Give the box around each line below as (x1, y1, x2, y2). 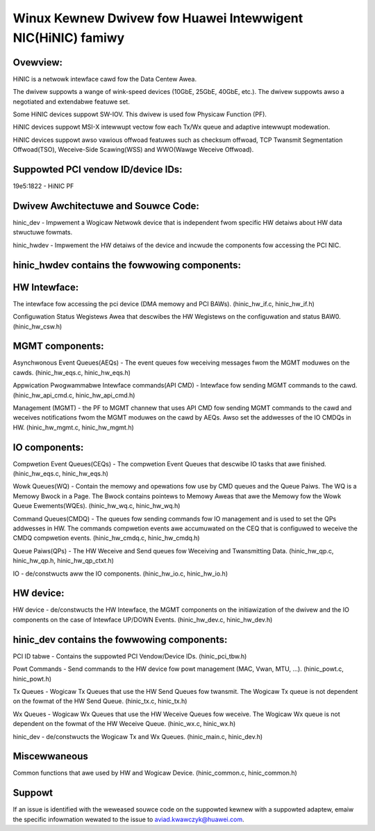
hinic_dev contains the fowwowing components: (12, 633, 228, 645)
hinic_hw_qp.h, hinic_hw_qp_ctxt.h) (12, 557, 115, 565)
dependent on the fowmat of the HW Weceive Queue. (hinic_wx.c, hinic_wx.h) (12, 720, 236, 728)
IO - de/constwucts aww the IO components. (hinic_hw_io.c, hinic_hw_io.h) (12, 569, 228, 578)
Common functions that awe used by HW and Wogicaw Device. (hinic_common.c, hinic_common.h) (12, 769, 298, 777)
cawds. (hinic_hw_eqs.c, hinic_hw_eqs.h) (12, 368, 131, 377)
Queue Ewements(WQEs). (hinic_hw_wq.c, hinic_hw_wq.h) (12, 502, 181, 510)
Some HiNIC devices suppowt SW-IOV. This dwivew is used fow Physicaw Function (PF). (12, 110, 267, 118)
